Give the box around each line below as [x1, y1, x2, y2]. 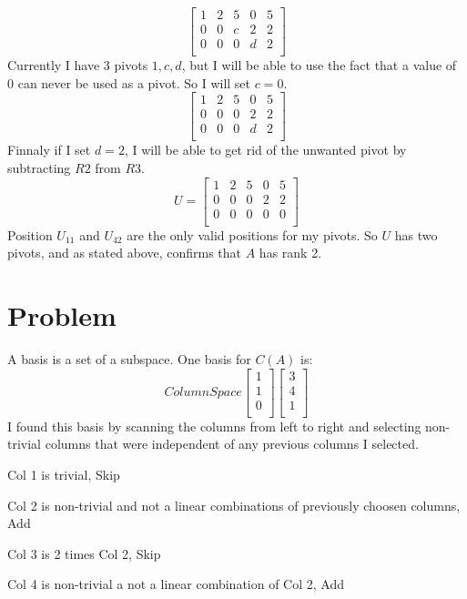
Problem [7, 297, 117, 334]
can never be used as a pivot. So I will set [17, 73, 251, 92]
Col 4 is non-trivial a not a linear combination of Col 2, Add [7, 574, 345, 594]
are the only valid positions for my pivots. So [127, 225, 378, 244]
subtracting [7, 158, 71, 178]
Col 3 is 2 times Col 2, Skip [7, 543, 161, 563]
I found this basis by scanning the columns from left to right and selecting [7, 416, 421, 435]
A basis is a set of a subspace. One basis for [7, 350, 251, 369]
